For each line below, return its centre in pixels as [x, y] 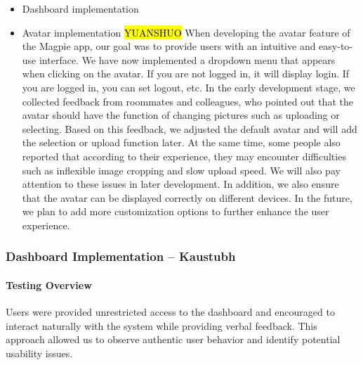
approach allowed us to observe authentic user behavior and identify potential [173, 339]
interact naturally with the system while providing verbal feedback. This [161, 325]
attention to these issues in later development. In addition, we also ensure [180, 184]
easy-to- [336, 46]
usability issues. [39, 353]
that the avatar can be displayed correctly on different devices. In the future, [187, 197]
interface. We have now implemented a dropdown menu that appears [187, 59]
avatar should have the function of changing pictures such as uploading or [181, 115]
